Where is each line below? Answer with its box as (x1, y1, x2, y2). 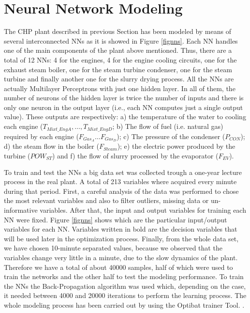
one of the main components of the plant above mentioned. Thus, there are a (4, 45, 232, 55)
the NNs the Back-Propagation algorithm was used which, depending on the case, (4, 281, 246, 291)
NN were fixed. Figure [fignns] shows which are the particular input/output (4, 214, 227, 224)
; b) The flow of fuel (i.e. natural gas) (112, 121, 223, 131)
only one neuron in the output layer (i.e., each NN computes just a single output (4, 102, 243, 112)
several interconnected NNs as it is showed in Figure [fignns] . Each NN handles (4, 35, 238, 46)
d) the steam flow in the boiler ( (4, 141, 99, 151)
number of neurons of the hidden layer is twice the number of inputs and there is (4, 93, 244, 103)
